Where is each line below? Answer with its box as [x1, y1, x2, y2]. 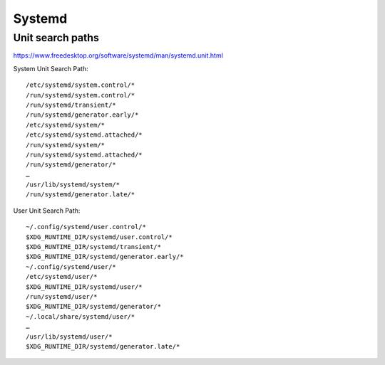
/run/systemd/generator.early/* [26, 111, 139, 119]
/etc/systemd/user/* [26, 273, 98, 281]
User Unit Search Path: [13, 206, 81, 215]
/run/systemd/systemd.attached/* [26, 150, 143, 159]
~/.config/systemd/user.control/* [26, 223, 146, 231]
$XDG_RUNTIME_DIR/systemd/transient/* [26, 243, 162, 251]
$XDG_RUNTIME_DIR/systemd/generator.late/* [26, 342, 180, 350]
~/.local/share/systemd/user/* [26, 312, 135, 320]
